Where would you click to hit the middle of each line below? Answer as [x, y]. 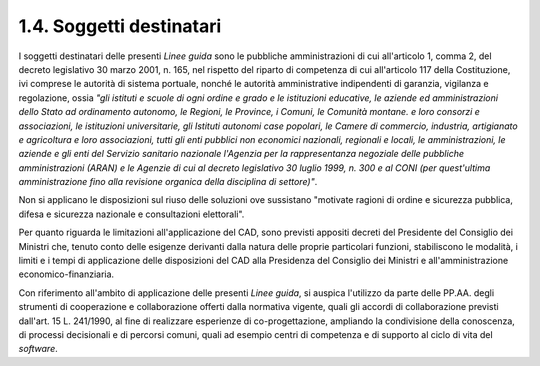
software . [38, 349]
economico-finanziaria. [66, 274]
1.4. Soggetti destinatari [120, 26]
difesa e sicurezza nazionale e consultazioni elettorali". [131, 214]
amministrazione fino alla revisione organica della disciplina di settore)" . [168, 182]
